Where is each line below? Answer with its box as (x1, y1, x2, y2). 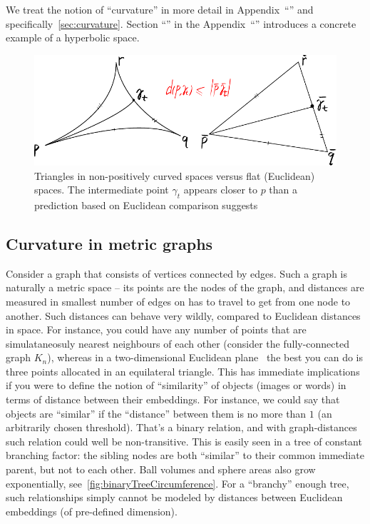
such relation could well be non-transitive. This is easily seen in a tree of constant (6, 433, 362, 448)
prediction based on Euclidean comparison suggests (34, 197, 258, 212)
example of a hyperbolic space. (6, 30, 140, 45)
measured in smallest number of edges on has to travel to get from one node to (6, 293, 351, 308)
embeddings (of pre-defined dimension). (6, 503, 178, 518)
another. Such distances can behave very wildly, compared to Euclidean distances (6, 308, 361, 323)
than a (269, 182, 298, 197)
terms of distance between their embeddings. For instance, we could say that (6, 392, 340, 407)
